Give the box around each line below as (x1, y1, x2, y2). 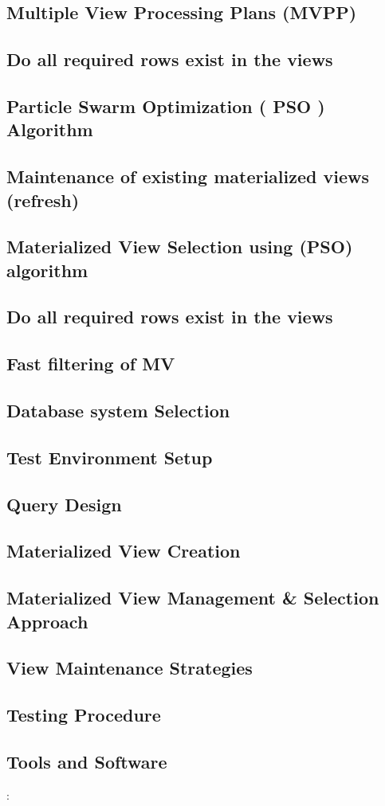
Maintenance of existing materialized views (6, 164, 370, 189)
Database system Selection (6, 398, 230, 423)
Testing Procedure (6, 702, 161, 727)
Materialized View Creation (6, 538, 241, 563)
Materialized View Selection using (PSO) (6, 234, 353, 259)
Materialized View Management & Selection (6, 585, 379, 610)
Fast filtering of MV (6, 351, 175, 376)
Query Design (6, 491, 122, 516)
